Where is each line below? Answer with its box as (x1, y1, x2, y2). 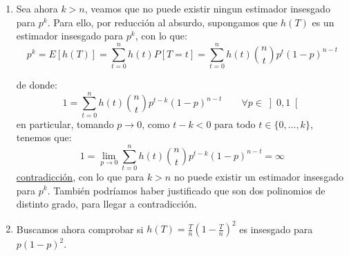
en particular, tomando (16, 116, 114, 131)
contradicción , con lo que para (16, 169, 144, 183)
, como (142, 116, 170, 131)
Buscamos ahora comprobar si (16, 221, 144, 236)
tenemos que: (16, 130, 72, 145)
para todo (214, 116, 256, 131)
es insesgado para (239, 221, 313, 236)
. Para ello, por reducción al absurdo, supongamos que (47, 15, 278, 29)
